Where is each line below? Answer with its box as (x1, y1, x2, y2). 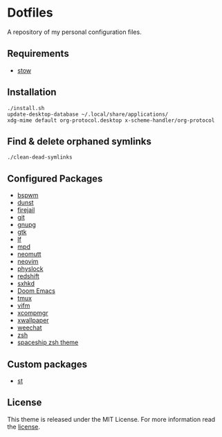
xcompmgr (17, 309, 48, 317)
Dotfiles (7, 5, 53, 21)
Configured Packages (7, 172, 103, 184)
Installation (7, 87, 57, 98)
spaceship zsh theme (17, 338, 79, 347)
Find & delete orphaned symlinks (7, 135, 152, 147)
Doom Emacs (17, 287, 55, 295)
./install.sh (7, 105, 45, 112)
